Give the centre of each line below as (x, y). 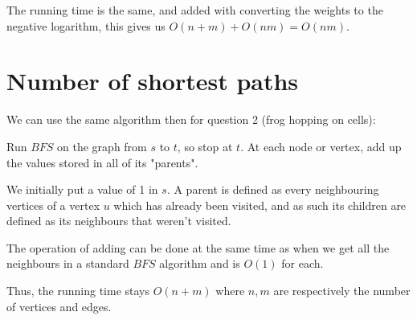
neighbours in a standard (68, 263)
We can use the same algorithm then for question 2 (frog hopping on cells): (191, 119)
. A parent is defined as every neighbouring (273, 189)
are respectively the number (342, 291)
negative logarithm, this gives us (86, 25)
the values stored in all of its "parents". (102, 162)
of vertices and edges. (59, 306)
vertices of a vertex (53, 205)
